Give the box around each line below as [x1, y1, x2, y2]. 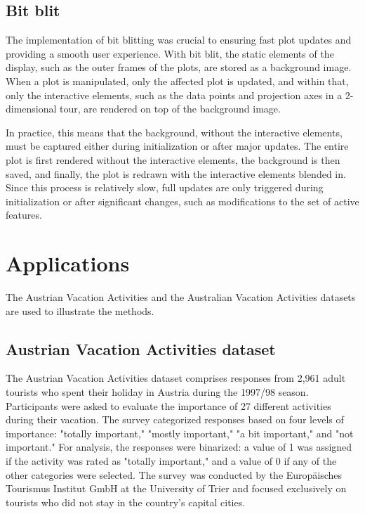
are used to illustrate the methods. [6, 303, 154, 318]
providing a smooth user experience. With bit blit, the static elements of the [6, 46, 334, 60]
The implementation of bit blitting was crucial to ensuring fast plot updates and [6, 32, 352, 47]
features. [6, 207, 42, 222]
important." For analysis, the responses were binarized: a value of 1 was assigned [6, 439, 352, 454]
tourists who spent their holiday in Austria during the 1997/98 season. [6, 385, 309, 399]
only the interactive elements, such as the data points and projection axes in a [6, 87, 343, 102]
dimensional [6, 101, 57, 116]
